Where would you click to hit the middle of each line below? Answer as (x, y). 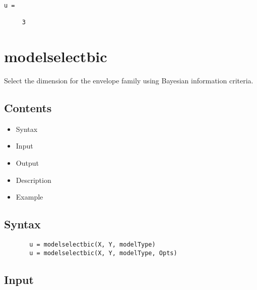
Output (27, 163)
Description (34, 180)
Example (29, 197)
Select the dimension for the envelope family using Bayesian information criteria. (129, 81)
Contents (28, 108)
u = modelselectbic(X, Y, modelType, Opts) (103, 253)
